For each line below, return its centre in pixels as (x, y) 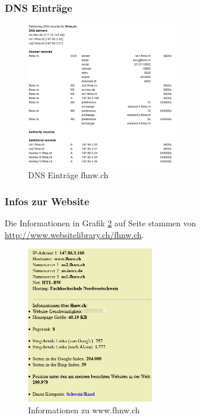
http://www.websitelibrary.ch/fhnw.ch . (74, 234)
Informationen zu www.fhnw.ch (84, 409)
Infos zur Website (47, 201)
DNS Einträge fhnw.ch (68, 175)
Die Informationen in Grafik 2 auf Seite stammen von (100, 223)
